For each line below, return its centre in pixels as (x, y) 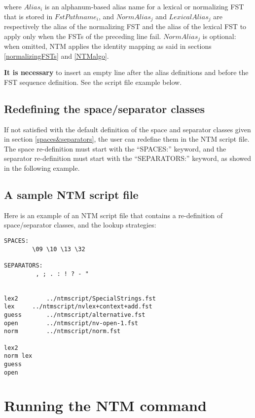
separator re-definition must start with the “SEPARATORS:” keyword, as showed (128, 158)
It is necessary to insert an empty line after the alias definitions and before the (126, 72)
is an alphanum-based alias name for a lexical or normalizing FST (144, 6)
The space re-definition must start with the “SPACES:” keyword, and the (115, 148)
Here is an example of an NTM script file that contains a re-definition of (113, 215)
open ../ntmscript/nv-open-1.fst (71, 323)
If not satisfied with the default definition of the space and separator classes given (127, 129)
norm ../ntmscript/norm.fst (62, 331)
